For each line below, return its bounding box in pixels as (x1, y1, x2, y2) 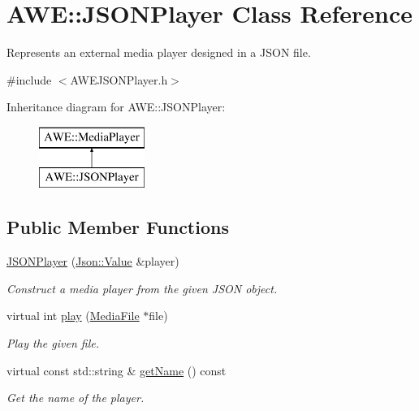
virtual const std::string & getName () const (6, 361, 227, 379)
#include (6, 71, 52, 88)
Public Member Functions (6, 214, 229, 240)
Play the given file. (6, 335, 99, 352)
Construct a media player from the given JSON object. (6, 279, 278, 296)
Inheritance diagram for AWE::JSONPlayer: (6, 98, 226, 115)
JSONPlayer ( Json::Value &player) (6, 253, 179, 270)
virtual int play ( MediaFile (6, 307, 140, 324)
